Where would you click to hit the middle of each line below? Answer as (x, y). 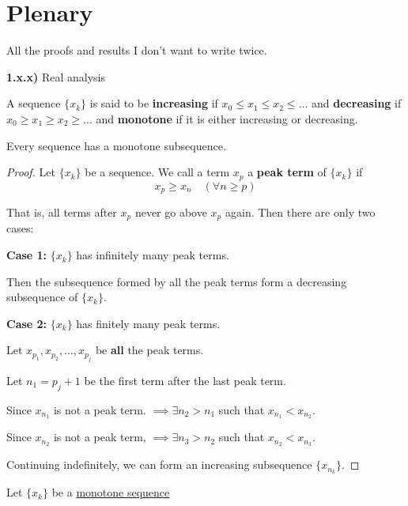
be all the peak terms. (149, 350)
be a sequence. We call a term (157, 172)
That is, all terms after (62, 212)
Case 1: (27, 255)
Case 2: (27, 323)
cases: (20, 228)
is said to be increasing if (154, 103)
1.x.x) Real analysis (56, 76)
